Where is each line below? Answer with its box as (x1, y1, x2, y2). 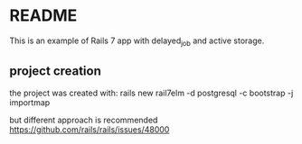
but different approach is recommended (9, 114, 158, 125)
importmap (9, 96, 51, 108)
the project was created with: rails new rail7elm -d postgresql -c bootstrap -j (9, 87, 294, 98)
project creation (9, 64, 102, 79)
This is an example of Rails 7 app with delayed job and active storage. (9, 35, 265, 48)
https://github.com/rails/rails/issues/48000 (9, 123, 170, 135)
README (9, 5, 78, 26)
